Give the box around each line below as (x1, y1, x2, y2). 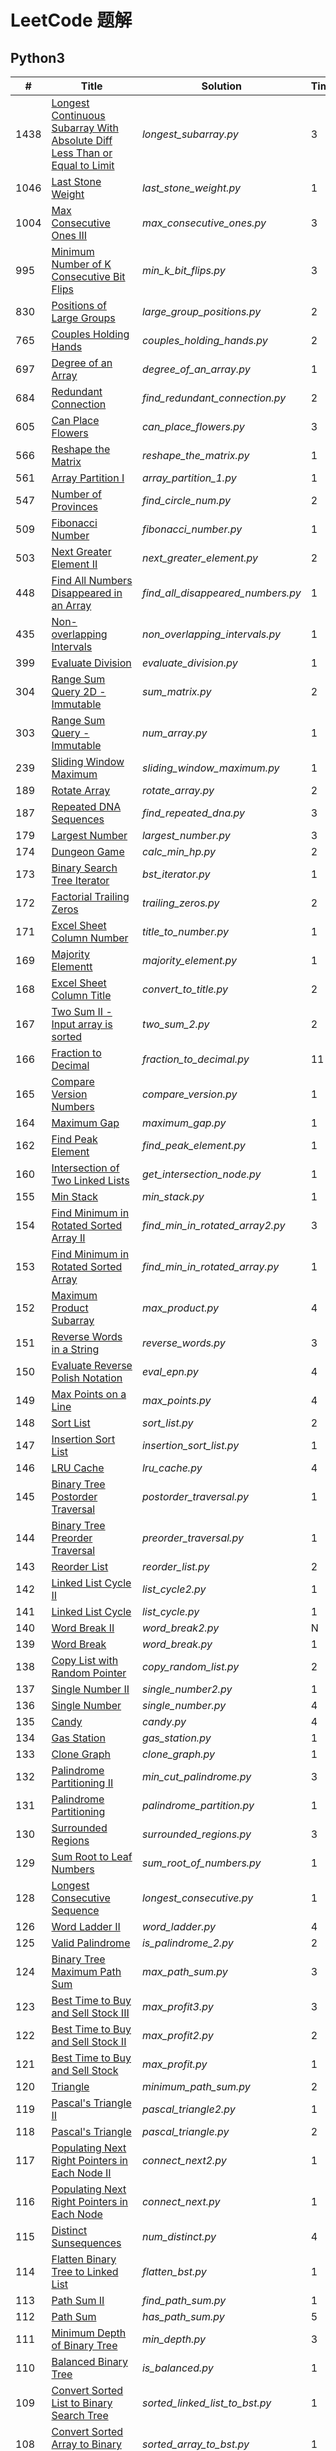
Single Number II (51, 1682, 130, 1696)
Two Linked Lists (51, 1174, 130, 1187)
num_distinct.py (141, 2230, 217, 2243)
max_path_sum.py (141, 1965, 228, 1978)
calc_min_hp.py (141, 845, 217, 858)
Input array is (51, 1017, 113, 1031)
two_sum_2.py (141, 1017, 210, 1031)
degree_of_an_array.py (141, 362, 251, 376)
